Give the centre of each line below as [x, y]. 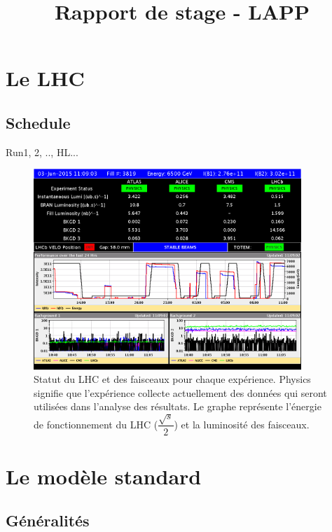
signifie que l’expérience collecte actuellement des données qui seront [180, 392]
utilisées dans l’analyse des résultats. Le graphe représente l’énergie [178, 406]
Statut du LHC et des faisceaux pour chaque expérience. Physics [172, 379]
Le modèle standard [104, 476]
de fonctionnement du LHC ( [96, 424]
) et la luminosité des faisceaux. [242, 424]
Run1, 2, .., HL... [42, 152]
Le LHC [45, 78]
